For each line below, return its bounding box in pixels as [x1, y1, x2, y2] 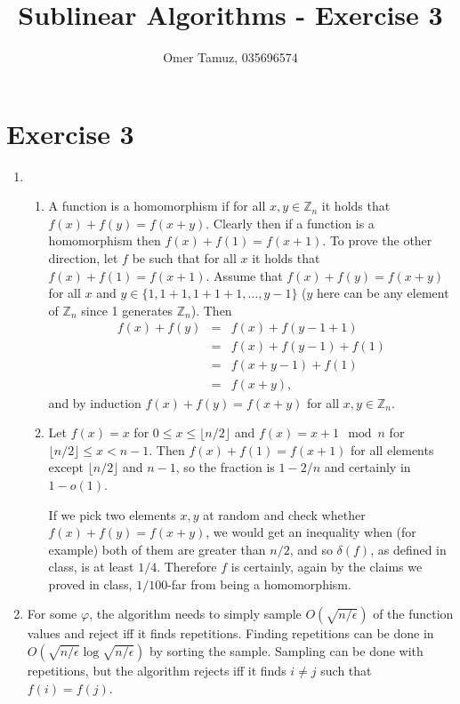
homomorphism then [48, 231, 161, 250]
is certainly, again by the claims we [230, 557, 423, 576]
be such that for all [132, 249, 237, 268]
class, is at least [48, 557, 134, 576]
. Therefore [157, 557, 217, 576]
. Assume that [206, 266, 283, 284]
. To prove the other [322, 231, 432, 250]
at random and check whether [203, 505, 366, 524]
